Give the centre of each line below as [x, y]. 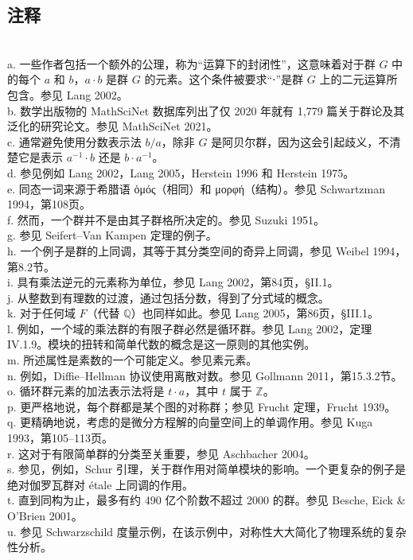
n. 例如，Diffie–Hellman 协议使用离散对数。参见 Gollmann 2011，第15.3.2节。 [205, 375]
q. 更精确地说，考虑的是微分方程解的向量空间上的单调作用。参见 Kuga [190, 422]
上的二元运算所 [358, 79]
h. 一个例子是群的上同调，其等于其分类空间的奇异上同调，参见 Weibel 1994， [207, 250]
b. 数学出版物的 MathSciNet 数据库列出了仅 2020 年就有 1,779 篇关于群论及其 [206, 110]
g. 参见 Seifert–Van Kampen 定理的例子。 [112, 235]
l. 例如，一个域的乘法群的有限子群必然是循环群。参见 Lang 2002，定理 [190, 328]
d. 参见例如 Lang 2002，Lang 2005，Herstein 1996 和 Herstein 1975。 [181, 172]
